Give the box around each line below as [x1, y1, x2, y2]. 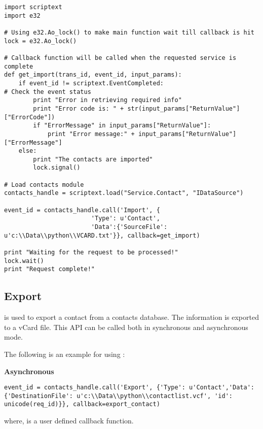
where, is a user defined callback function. [4, 415, 134, 426]
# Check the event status [4, 88, 91, 95]
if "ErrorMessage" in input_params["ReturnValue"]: [33, 122, 211, 129]
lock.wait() [4, 257, 44, 265]
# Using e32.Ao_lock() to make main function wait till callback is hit [4, 28, 254, 36]
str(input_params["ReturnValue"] [127, 105, 240, 112]
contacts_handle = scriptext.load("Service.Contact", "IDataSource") [4, 189, 244, 197]
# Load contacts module [4, 181, 84, 188]
